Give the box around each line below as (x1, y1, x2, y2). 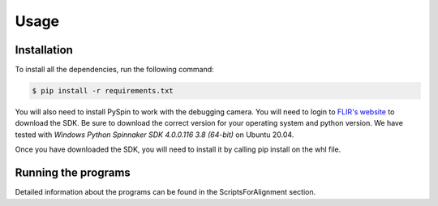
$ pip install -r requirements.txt (32, 86, 174, 96)
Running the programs (15, 166, 131, 180)
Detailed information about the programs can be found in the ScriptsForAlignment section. (15, 187, 316, 197)
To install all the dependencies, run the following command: (15, 65, 214, 75)
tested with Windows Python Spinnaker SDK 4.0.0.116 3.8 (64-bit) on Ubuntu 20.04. (15, 130, 294, 139)
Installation (15, 43, 73, 57)
